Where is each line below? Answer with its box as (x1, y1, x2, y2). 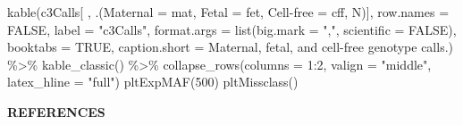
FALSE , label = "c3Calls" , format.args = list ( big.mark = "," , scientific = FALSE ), (7, 20, 457, 38)
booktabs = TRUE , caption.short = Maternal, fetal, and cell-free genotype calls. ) (7, 37, 453, 56)
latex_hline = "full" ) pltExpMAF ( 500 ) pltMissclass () (7, 72, 299, 91)
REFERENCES (7, 102, 105, 121)
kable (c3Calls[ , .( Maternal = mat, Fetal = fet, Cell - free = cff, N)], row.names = (7, 3, 450, 21)
